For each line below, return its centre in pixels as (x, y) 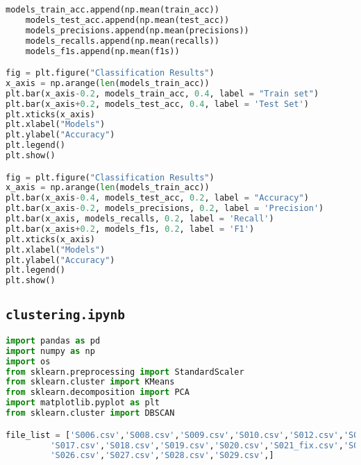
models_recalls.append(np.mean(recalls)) (122, 41)
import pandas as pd (53, 340)
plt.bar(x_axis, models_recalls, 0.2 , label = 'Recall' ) (140, 219)
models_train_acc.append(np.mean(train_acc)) (112, 10)
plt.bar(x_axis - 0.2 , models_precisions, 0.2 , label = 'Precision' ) (165, 209)
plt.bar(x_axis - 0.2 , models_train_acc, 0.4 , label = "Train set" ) (162, 93)
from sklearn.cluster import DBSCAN (90, 413)
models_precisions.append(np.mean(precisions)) (137, 30)
